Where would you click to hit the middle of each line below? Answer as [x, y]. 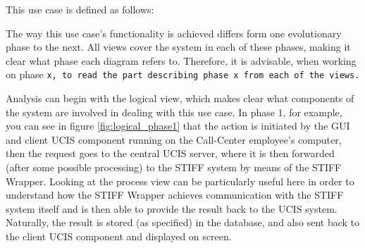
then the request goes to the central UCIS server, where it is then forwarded [170, 153]
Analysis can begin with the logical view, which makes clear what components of [180, 98]
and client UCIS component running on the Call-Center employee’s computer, [174, 139]
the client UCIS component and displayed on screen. [119, 236]
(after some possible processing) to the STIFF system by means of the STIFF [174, 167]
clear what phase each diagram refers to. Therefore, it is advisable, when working [181, 60]
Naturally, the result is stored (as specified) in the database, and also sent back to [182, 222]
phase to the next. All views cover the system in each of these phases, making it [178, 47]
